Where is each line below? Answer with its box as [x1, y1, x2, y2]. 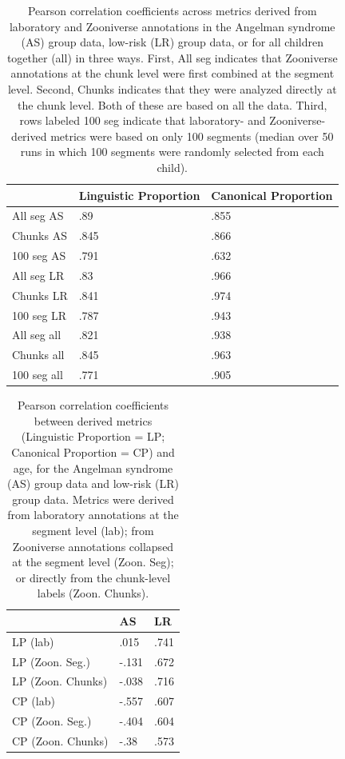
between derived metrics [34, 412, 153, 429]
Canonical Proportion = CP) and [11, 444, 175, 460]
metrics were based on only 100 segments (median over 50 [50, 127, 334, 144]
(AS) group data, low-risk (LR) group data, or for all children [21, 34, 323, 50]
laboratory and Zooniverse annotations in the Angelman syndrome [9, 18, 335, 34]
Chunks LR [12, 286, 68, 303]
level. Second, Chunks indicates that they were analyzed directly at [7, 80, 337, 97]
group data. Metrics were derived [12, 490, 174, 507]
